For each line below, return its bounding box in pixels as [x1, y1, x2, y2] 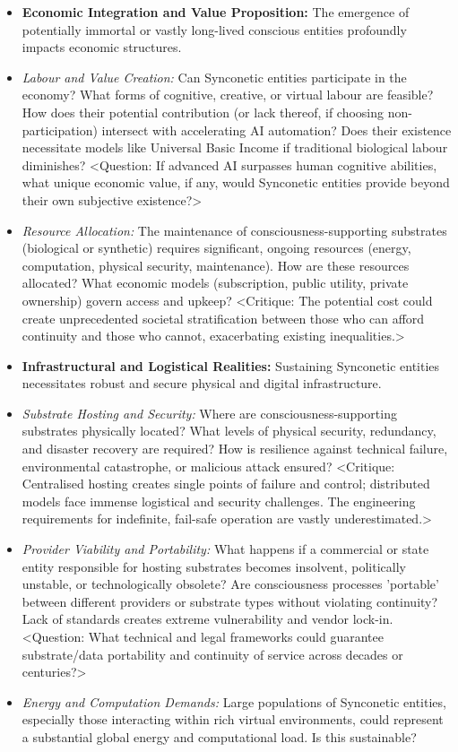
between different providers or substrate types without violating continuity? [22, 592, 438, 610]
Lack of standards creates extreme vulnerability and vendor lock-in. [22, 609, 393, 628]
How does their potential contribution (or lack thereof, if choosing [22, 102, 385, 121]
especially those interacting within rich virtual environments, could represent [22, 710, 444, 729]
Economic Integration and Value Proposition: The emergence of [22, 3, 410, 21]
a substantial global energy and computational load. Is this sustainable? [22, 727, 417, 746]
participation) [22, 120, 98, 139]
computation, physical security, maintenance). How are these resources [22, 255, 410, 274]
